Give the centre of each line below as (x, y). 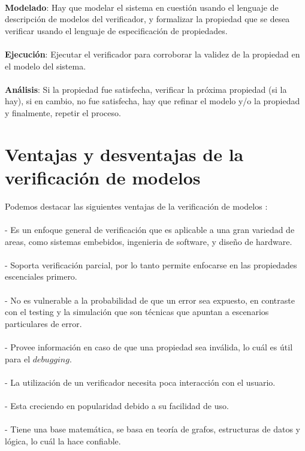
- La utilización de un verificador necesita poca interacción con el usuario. (140, 382)
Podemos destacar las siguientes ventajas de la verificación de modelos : (136, 206)
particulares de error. (43, 323)
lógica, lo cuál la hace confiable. (63, 441)
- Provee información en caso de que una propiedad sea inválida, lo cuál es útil (149, 346)
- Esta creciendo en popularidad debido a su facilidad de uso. (117, 405)
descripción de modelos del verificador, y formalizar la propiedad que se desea (147, 19)
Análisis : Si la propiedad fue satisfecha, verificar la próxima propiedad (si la (146, 89)
